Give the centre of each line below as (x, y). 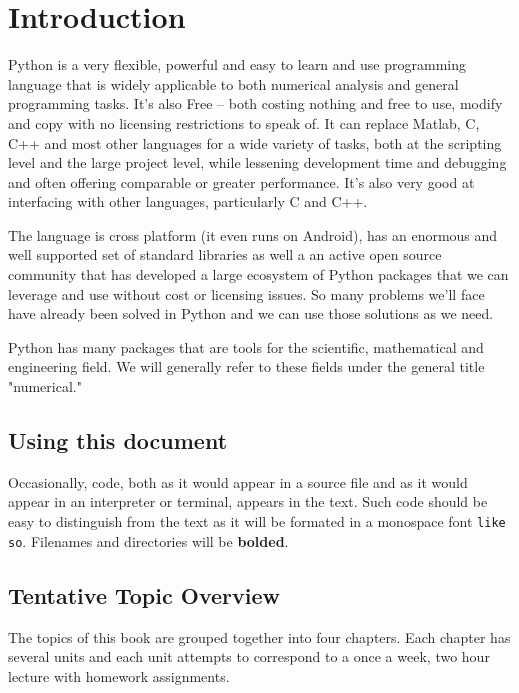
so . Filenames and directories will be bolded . (148, 540)
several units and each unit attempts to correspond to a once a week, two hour (249, 656)
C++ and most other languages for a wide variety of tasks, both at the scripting (255, 142)
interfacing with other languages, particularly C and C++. (188, 201)
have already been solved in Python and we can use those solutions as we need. (251, 313)
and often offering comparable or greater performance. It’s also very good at (241, 181)
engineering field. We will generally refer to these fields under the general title (246, 366)
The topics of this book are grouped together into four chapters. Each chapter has (259, 636)
